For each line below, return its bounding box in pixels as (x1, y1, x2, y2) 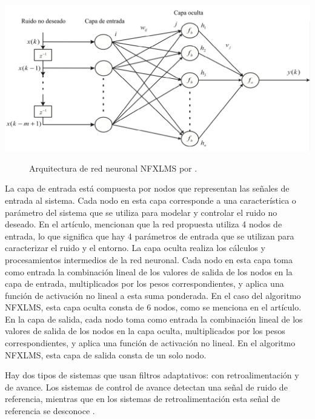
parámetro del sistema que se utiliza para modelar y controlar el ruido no (5, 206, 277, 218)
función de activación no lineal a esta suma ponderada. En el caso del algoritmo (5, 289, 301, 301)
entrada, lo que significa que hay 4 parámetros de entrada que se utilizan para (5, 229, 294, 242)
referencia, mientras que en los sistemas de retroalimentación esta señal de (5, 392, 280, 405)
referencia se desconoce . (5, 404, 95, 417)
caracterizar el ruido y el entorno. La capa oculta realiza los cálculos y (5, 241, 265, 254)
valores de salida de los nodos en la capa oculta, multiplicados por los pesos (5, 324, 285, 337)
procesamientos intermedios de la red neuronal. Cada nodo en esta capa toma (5, 253, 293, 266)
